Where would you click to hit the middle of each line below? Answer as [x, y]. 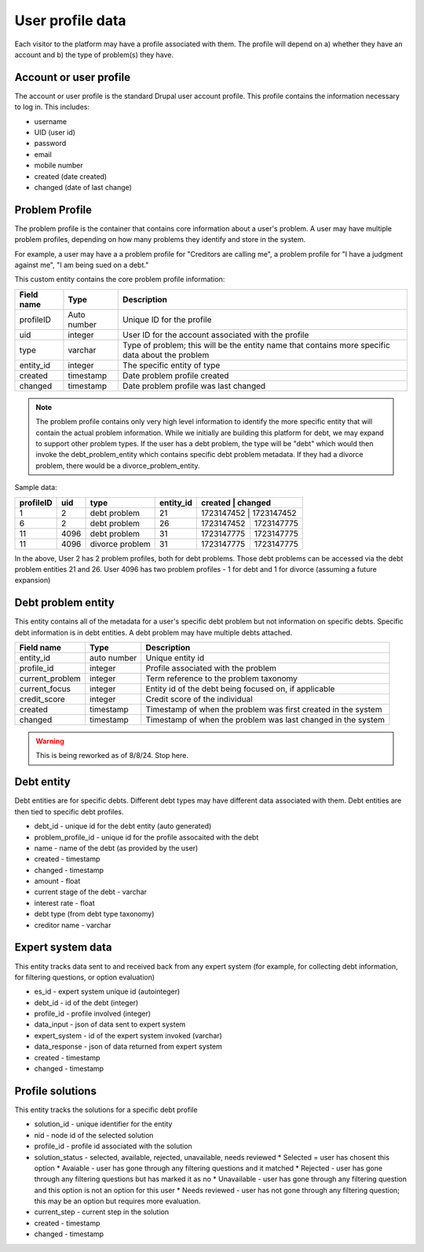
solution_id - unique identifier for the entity [103, 1124]
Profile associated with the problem [211, 668]
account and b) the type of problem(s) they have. [94, 54]
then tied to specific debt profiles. [69, 811]
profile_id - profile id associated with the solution [113, 1146]
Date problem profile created [176, 375]
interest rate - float [64, 902]
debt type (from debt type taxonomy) [94, 914]
